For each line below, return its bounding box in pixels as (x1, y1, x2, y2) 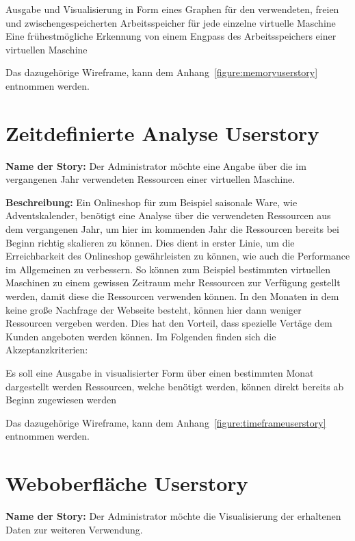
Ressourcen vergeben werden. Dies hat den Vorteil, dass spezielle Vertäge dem (5, 316, 332, 330)
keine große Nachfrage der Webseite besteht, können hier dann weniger (5, 302, 302, 316)
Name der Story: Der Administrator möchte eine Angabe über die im (5, 158, 306, 173)
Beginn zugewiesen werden (5, 392, 117, 407)
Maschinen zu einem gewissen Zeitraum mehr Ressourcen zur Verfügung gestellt (5, 275, 341, 290)
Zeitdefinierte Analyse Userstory (5, 118, 319, 147)
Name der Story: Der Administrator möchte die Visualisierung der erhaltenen (5, 509, 341, 523)
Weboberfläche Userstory (5, 469, 248, 497)
